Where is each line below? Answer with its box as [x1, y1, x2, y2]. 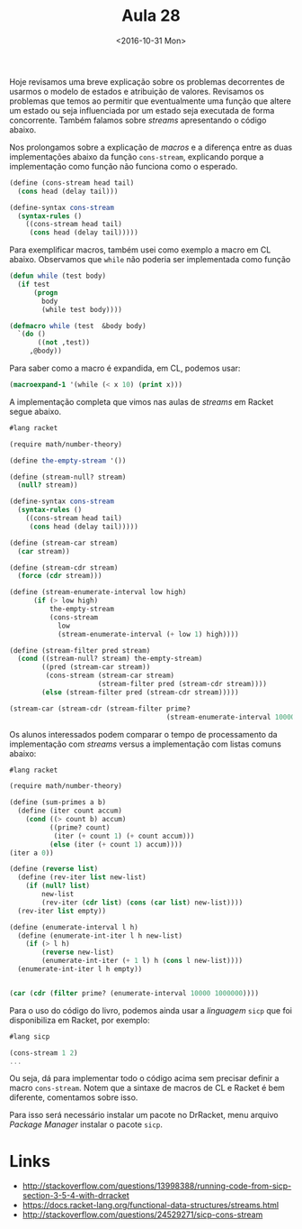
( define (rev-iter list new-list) [17, 873, 147, 882]
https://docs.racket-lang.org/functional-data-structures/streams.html [22, 1200, 280, 1211]
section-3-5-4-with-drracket [22, 1190, 130, 1201]
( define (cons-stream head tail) [9, 178, 135, 188]
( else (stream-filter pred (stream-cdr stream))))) [41, 687, 240, 697]
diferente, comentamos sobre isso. [9, 1092, 138, 1103]
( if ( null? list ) [25, 881, 91, 891]
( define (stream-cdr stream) [9, 563, 119, 573]
